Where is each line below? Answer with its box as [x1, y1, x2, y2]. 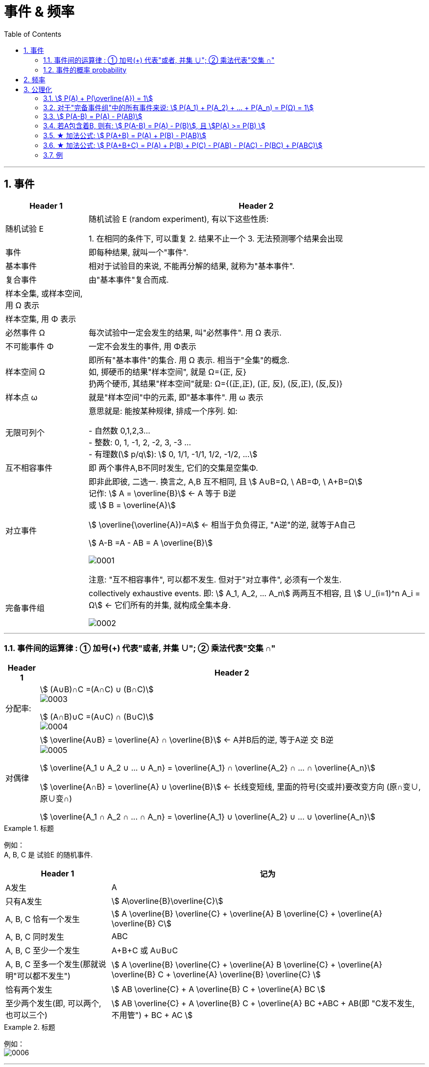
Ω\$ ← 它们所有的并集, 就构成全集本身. [89, 600, 231, 610]
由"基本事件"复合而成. [89, 274, 169, 285]
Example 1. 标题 [4, 824, 54, 833]
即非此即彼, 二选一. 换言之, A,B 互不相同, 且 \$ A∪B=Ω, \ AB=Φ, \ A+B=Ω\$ [89, 476, 362, 486]
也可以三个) [5, 1010, 48, 1020]
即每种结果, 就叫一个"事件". [89, 247, 189, 257]
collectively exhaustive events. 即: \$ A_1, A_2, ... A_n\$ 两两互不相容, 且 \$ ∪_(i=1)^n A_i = [89, 588, 421, 598]
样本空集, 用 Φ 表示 [5, 314, 76, 324]
